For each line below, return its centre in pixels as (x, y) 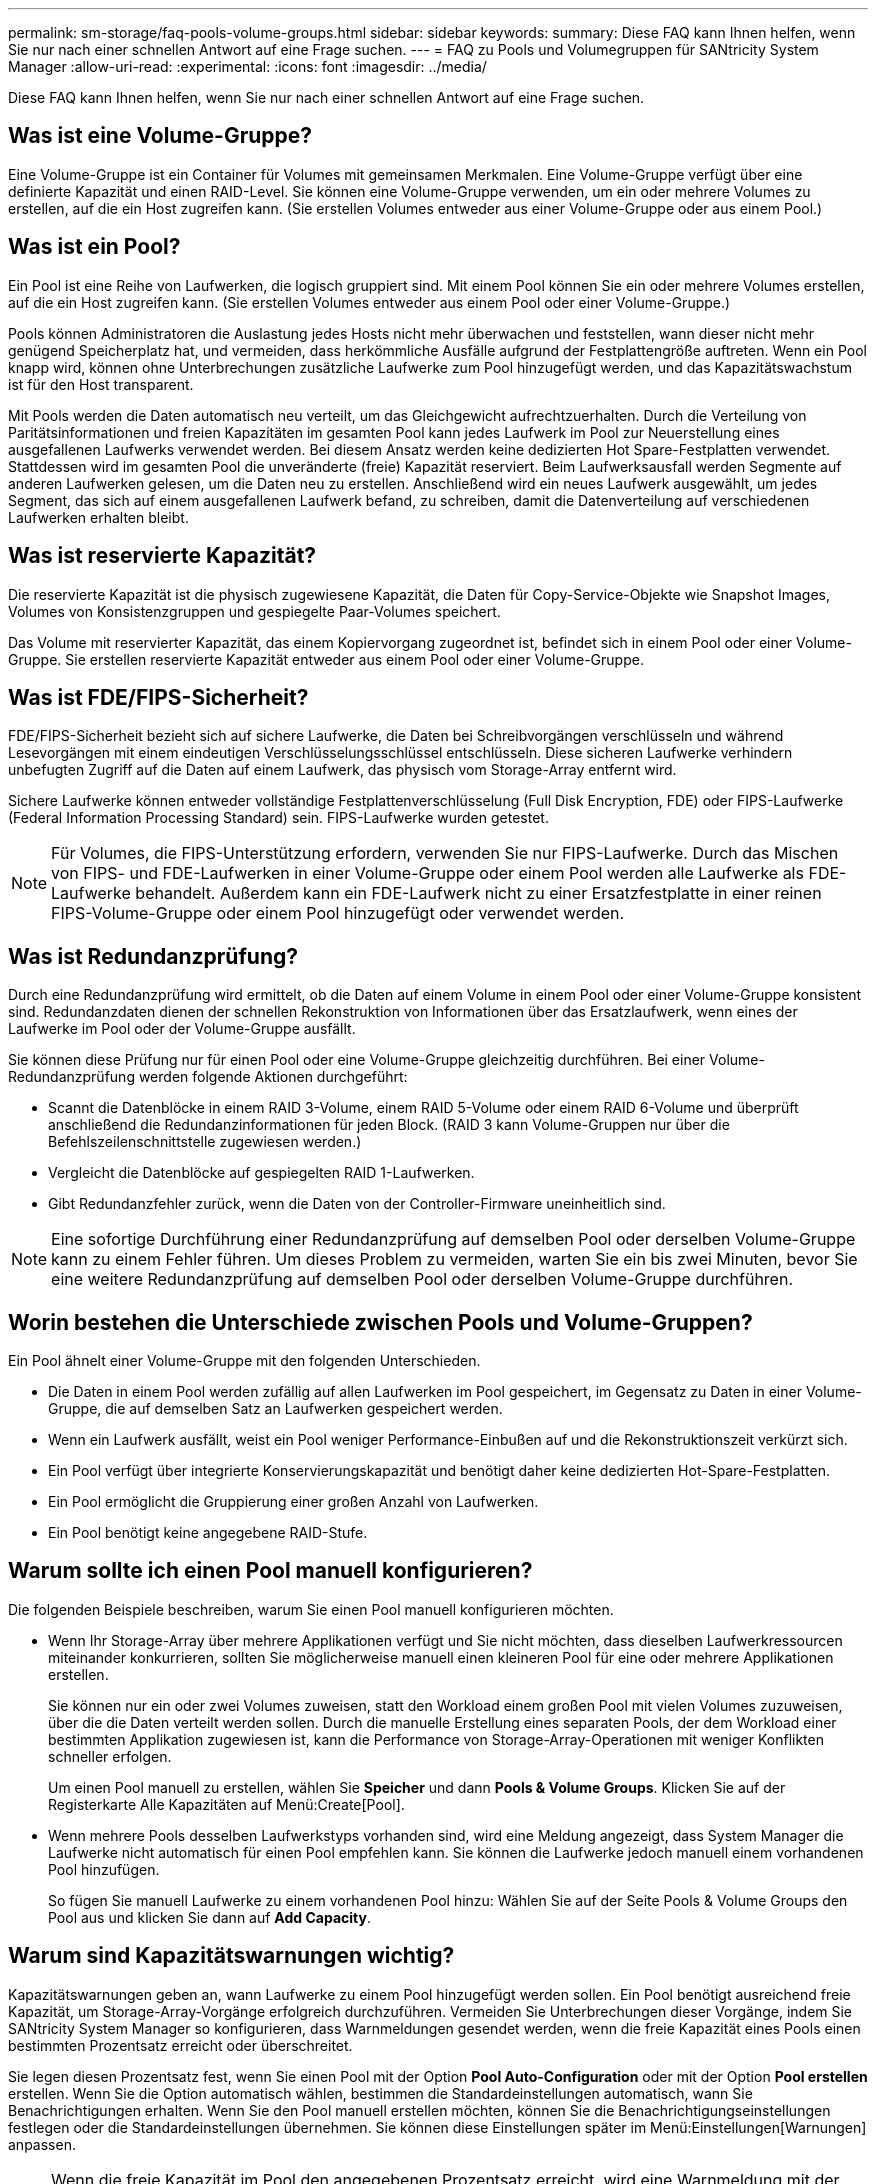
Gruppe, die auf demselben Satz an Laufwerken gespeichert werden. (275, 1409)
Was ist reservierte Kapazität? (162, 556)
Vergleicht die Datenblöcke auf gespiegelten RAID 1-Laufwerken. (261, 1173)
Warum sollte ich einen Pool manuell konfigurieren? (270, 1571)
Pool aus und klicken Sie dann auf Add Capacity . (209, 1917)
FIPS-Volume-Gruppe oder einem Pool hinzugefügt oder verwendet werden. (338, 913)
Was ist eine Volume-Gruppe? (160, 136)
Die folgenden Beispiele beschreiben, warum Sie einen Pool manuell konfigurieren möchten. (311, 1609)
